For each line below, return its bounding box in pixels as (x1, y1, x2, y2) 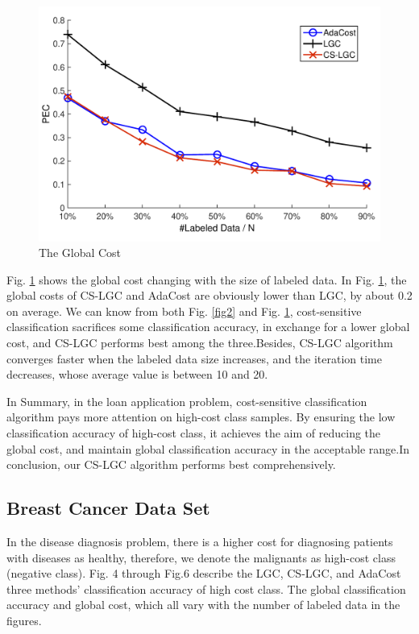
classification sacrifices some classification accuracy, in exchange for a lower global (6, 318, 410, 335)
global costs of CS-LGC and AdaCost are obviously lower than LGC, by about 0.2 (6, 287, 413, 304)
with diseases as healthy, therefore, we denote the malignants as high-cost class (6, 549, 396, 566)
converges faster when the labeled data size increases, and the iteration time (6, 350, 382, 367)
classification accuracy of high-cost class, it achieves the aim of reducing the (6, 425, 381, 441)
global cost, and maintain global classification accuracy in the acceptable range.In (6, 440, 410, 457)
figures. (6, 611, 42, 628)
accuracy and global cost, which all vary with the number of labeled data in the (6, 596, 400, 613)
